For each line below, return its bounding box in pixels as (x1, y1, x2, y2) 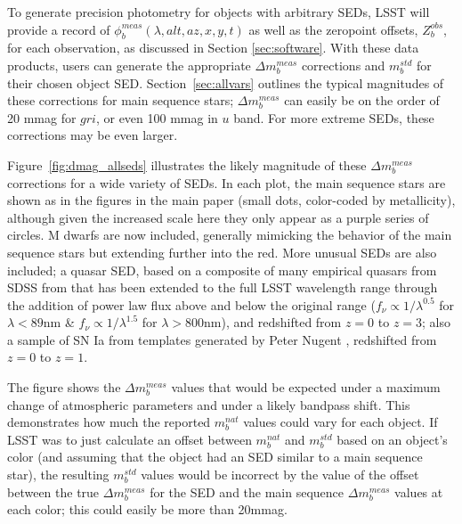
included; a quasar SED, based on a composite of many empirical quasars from (7, 260, 437, 279)
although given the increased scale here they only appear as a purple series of (7, 208, 429, 226)
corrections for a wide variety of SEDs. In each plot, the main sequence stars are (7, 173, 446, 192)
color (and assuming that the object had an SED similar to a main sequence (7, 447, 423, 466)
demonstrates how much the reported (7, 413, 211, 431)
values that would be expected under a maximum (171, 378, 441, 397)
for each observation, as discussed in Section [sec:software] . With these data (7, 38, 419, 57)
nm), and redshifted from (204, 313, 342, 332)
